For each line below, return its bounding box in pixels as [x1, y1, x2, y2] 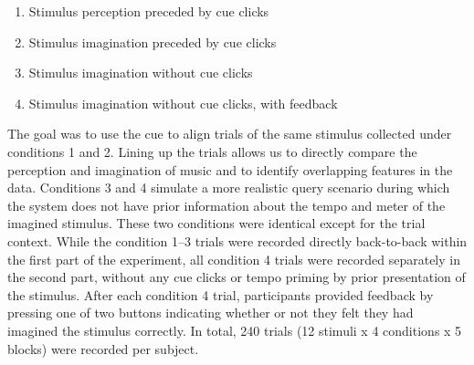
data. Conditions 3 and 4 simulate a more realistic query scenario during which [7, 178, 450, 197]
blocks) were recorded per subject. [7, 339, 199, 358]
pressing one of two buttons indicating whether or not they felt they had [7, 303, 414, 322]
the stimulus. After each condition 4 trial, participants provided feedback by [7, 285, 434, 304]
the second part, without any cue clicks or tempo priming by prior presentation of [7, 267, 466, 287]
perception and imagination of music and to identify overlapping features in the [7, 160, 453, 179]
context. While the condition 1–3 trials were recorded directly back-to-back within [7, 231, 468, 250]
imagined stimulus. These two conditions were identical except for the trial [7, 214, 426, 233]
